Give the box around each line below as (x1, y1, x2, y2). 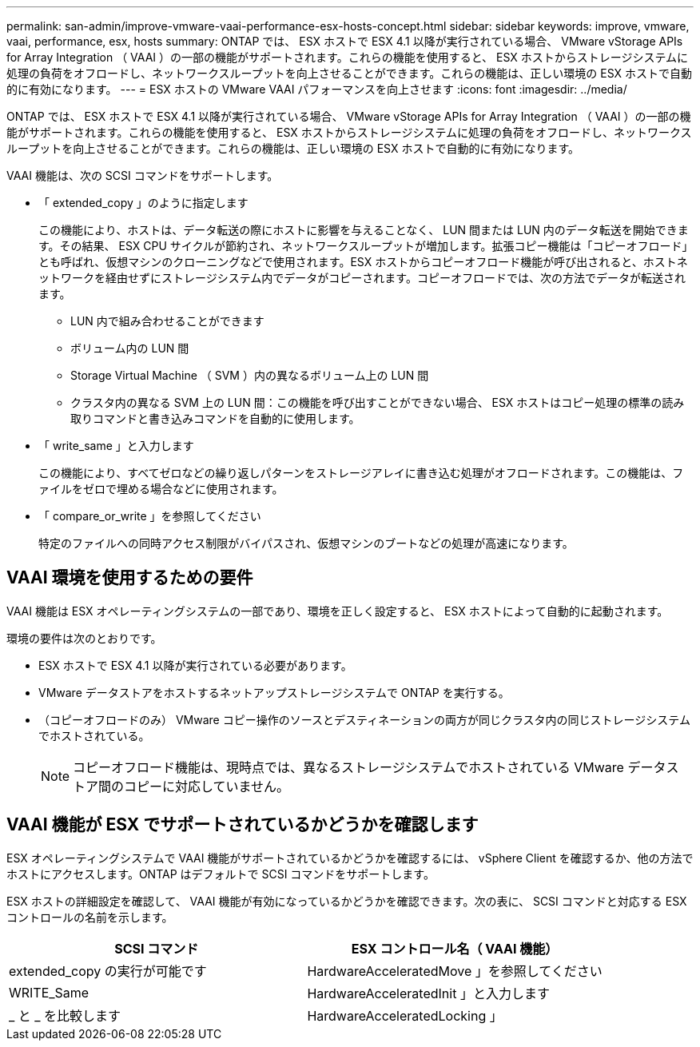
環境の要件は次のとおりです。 (6, 631, 162, 645)
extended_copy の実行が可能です (9, 962, 207, 979)
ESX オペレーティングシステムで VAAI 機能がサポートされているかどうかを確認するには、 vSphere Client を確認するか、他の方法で (6, 850, 694, 865)
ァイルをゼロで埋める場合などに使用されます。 (38, 482, 284, 496)
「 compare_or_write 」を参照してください (38, 509, 261, 523)
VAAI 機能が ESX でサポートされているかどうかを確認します (6, 814, 479, 835)
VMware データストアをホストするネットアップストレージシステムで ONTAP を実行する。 (38, 685, 510, 699)
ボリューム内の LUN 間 (70, 341, 189, 355)
